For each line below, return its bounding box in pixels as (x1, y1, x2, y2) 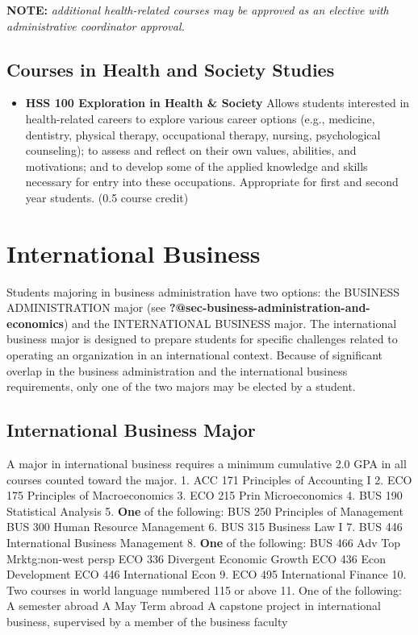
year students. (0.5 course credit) (25, 189, 189, 205)
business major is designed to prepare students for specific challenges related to (6, 330, 398, 347)
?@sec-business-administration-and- (169, 299, 370, 316)
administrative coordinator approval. (6, 17, 185, 34)
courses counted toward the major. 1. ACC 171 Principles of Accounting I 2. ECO (6, 471, 412, 488)
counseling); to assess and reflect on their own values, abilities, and (25, 142, 357, 159)
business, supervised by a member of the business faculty (6, 612, 288, 629)
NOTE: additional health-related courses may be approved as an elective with (6, 2, 389, 18)
